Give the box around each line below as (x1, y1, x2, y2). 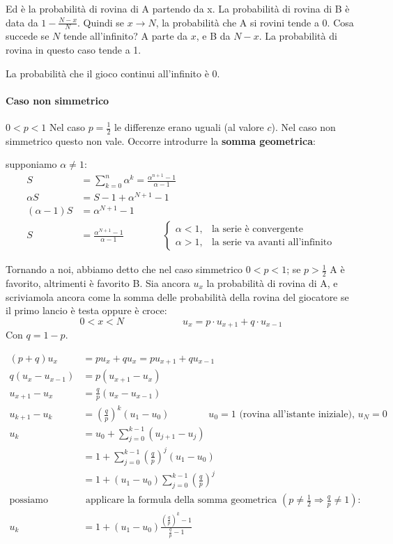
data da (6, 15, 38, 29)
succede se (6, 29, 49, 43)
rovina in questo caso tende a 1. (6, 42, 141, 57)
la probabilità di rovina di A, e (206, 275, 338, 290)
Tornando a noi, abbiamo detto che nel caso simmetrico (6, 262, 243, 277)
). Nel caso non (271, 120, 336, 134)
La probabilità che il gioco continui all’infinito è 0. (6, 65, 220, 80)
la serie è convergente (211, 224, 304, 234)
